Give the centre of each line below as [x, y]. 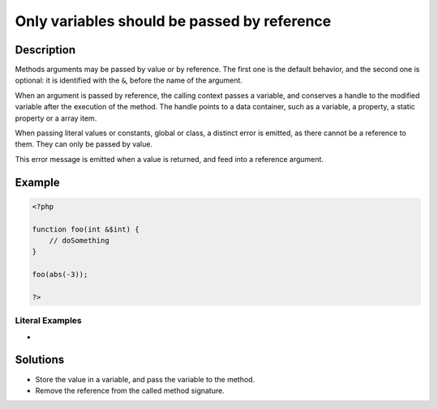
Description [45, 50]
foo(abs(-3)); [60, 275]
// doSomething [79, 240]
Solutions [40, 360]
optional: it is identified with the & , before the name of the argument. [129, 80]
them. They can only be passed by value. [84, 144]
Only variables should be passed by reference [173, 21]
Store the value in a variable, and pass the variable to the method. [145, 379]
